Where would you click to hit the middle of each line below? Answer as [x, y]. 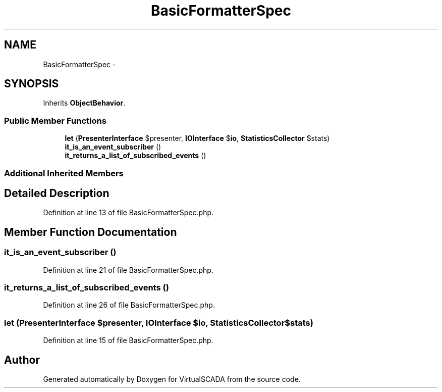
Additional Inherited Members [64, 173]
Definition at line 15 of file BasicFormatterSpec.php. [128, 340]
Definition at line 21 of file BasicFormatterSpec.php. [128, 270]
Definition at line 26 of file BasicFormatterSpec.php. [129, 305]
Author [22, 360]
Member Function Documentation [91, 232]
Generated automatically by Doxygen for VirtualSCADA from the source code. [172, 379]
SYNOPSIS [32, 84]
